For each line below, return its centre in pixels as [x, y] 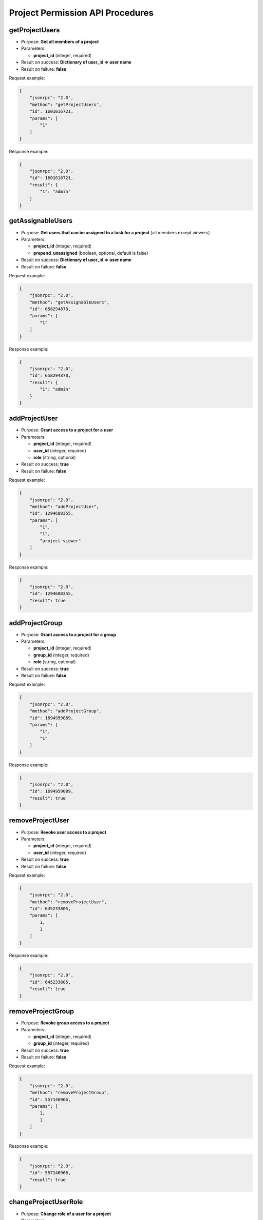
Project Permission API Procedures [81, 13]
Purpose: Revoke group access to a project [65, 1023]
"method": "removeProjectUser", [68, 902]
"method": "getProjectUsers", [66, 104]
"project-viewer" [60, 541]
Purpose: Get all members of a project [60, 42]
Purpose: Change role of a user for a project [66, 1214]
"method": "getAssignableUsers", [69, 302]
